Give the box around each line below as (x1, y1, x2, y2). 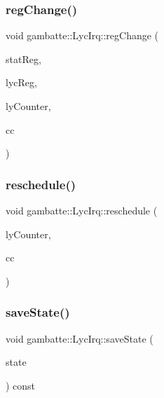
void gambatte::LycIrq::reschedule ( (6, 203, 158, 217)
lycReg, (6, 75, 37, 90)
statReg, (6, 51, 41, 66)
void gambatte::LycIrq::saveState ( (6, 331, 153, 345)
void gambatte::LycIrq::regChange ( (6, 28, 159, 43)
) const (6, 378, 36, 392)
